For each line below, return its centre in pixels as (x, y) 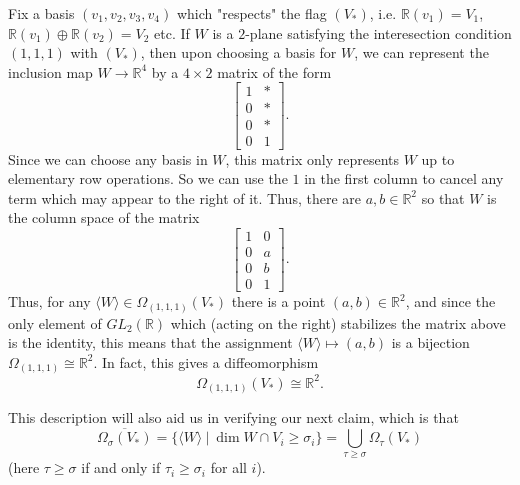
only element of (55, 322)
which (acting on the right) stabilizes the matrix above (338, 322)
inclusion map (50, 71)
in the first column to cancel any (404, 178)
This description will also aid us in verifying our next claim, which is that (233, 417)
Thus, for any (49, 301)
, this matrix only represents (312, 158)
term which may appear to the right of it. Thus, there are (184, 197)
